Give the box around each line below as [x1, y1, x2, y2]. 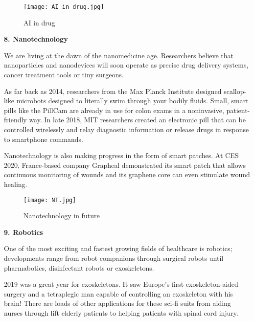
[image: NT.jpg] [23, 196, 76, 204]
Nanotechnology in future [23, 210, 100, 221]
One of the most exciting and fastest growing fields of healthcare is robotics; [4, 243, 232, 253]
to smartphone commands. [4, 134, 83, 144]
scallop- [224, 86, 247, 96]
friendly [4, 115, 27, 125]
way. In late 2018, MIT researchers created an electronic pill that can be [29, 115, 246, 125]
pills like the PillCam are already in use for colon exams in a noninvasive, [4, 105, 224, 115]
